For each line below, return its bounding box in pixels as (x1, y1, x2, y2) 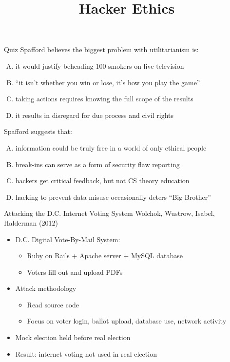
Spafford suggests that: (4, 126, 72, 136)
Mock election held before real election (15, 332, 131, 343)
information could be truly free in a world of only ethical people (15, 142, 207, 152)
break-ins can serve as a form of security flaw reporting (15, 159, 180, 169)
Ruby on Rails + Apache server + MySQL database (27, 250, 183, 261)
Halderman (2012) (4, 217, 58, 228)
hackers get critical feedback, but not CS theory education (15, 175, 190, 186)
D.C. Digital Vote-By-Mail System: (15, 234, 120, 244)
